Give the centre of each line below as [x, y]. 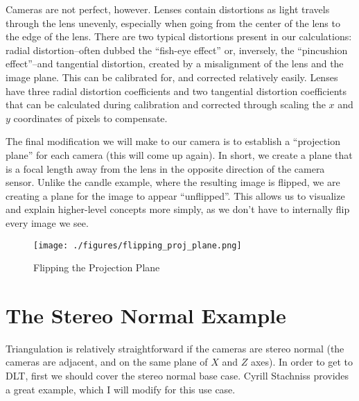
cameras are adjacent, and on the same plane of [107, 362]
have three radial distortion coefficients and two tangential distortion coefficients [176, 91]
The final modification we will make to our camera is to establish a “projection [173, 141]
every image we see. [47, 222]
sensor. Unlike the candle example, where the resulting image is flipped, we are [173, 182]
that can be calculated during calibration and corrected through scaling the [166, 104]
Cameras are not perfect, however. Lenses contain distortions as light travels [168, 9]
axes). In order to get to [302, 362]
